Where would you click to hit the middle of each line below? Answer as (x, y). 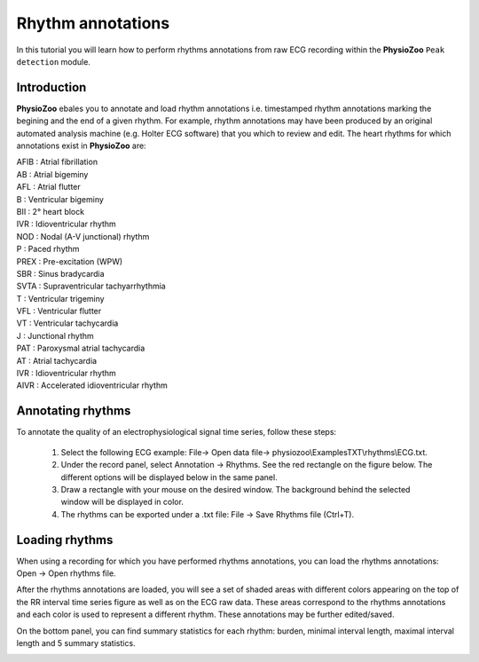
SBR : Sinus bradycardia (61, 273)
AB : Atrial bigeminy (52, 174)
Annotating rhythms (74, 411)
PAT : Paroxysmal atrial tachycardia (81, 348)
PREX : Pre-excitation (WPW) (70, 261)
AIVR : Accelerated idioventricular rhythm (92, 385)
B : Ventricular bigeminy (60, 199)
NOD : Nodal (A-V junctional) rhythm (83, 236)
